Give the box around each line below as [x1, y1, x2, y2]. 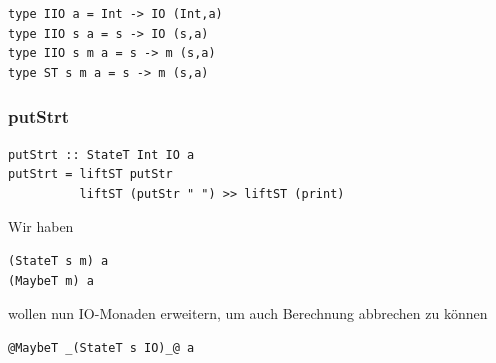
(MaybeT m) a [8, 273, 94, 288]
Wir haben [8, 216, 74, 237]
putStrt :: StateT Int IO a [8, 147, 195, 162]
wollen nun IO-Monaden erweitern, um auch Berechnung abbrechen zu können [8, 303, 488, 324]
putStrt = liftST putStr [8, 167, 173, 182]
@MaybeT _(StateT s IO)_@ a [8, 340, 195, 355]
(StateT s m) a [8, 253, 109, 268]
